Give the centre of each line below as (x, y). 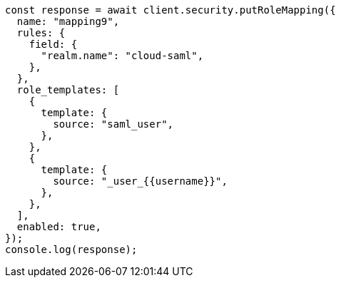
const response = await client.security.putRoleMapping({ (170, 10)
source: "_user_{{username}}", (140, 181)
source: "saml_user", (113, 124)
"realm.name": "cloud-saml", (122, 56)
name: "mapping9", (68, 21)
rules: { (41, 33)
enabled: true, (59, 227)
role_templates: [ (68, 90)
